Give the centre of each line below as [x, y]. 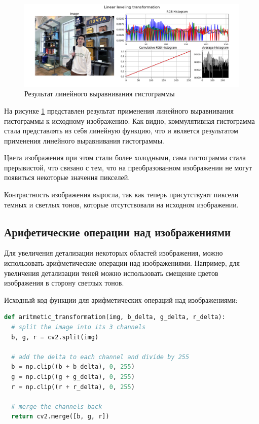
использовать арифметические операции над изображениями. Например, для [122, 263]
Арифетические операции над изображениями [118, 232]
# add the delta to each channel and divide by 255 [100, 357]
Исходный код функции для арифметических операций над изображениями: [121, 299]
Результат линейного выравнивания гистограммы [100, 94]
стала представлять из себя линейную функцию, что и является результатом [121, 131]
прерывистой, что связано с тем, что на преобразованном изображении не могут [128, 167]
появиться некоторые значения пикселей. [67, 177]
